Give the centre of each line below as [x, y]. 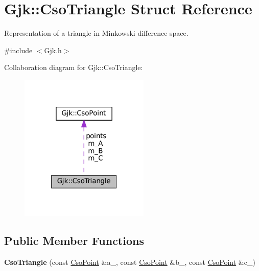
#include [18, 50]
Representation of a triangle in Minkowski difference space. [96, 33]
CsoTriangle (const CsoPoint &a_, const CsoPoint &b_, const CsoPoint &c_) [130, 262]
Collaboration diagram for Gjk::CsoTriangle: [74, 67]
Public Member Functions [74, 241]
